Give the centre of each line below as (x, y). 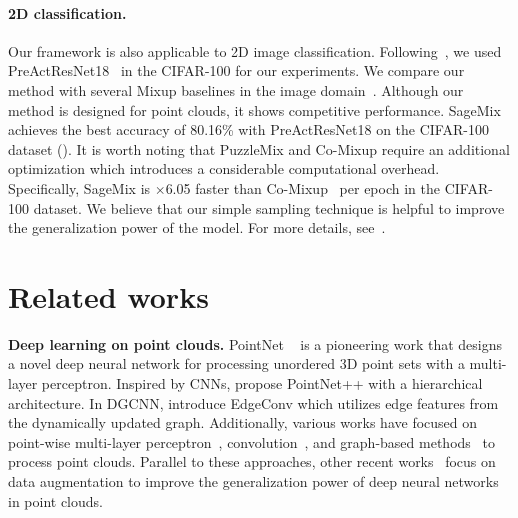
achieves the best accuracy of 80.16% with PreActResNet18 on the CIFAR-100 (248, 129)
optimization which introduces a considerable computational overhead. (224, 168)
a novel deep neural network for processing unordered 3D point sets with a (236, 363)
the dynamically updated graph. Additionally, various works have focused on (243, 422)
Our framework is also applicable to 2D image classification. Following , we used (255, 50)
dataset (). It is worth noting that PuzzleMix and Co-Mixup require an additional (259, 148)
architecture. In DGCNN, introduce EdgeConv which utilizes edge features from (253, 402)
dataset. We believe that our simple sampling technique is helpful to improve (269, 207)
